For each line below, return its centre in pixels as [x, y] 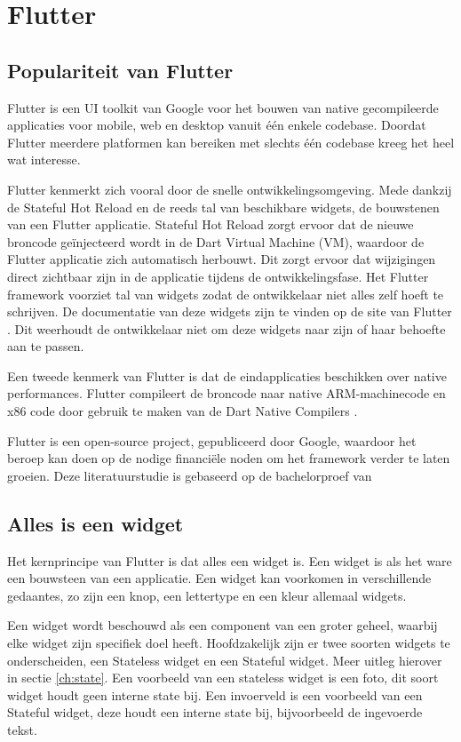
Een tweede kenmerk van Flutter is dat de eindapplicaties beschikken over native [227, 375]
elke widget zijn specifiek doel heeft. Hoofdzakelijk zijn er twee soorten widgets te [229, 643]
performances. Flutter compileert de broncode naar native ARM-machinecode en [227, 393]
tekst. [22, 730]
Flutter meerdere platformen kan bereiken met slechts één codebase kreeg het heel [231, 142]
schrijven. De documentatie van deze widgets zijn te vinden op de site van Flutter [230, 311]
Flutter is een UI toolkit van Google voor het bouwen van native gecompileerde [223, 107]
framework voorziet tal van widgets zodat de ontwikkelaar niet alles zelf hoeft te [226, 294]
